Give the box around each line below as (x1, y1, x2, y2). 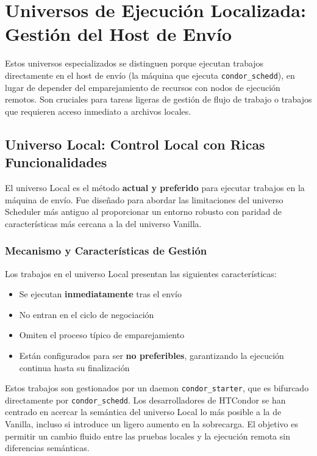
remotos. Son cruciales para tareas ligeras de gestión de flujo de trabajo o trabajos (5, 93, 312, 106)
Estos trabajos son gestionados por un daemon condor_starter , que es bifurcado (5, 382, 309, 394)
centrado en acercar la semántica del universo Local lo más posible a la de (5, 405, 282, 418)
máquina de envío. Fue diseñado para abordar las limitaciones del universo (5, 193, 283, 206)
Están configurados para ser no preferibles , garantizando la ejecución (19, 349, 284, 361)
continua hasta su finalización (19, 361, 130, 374)
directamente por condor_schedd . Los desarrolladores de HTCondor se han (5, 393, 286, 406)
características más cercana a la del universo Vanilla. (5, 217, 202, 230)
